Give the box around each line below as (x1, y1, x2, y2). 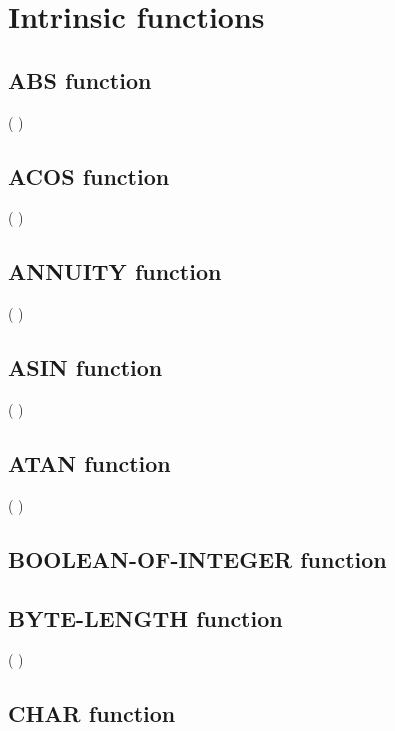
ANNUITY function (8, 256, 222, 287)
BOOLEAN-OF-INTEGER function (8, 543, 387, 574)
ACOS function (8, 160, 170, 191)
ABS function (8, 64, 152, 95)
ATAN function (8, 447, 171, 478)
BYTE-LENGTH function (8, 602, 283, 633)
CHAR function (8, 698, 176, 729)
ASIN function (8, 352, 163, 383)
